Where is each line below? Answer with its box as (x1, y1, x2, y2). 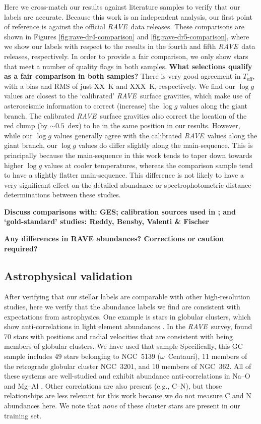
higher (4, 160, 24, 170)
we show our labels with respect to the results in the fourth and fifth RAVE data (4, 41, 255, 51)
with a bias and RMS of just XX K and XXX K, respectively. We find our (4, 80, 236, 91)
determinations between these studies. (4, 189, 121, 200)
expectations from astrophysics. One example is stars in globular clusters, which (4, 311, 251, 322)
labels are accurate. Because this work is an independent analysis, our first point (4, 11, 252, 22)
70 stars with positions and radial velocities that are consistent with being (4, 331, 233, 341)
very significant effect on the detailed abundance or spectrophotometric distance (4, 179, 251, 190)
